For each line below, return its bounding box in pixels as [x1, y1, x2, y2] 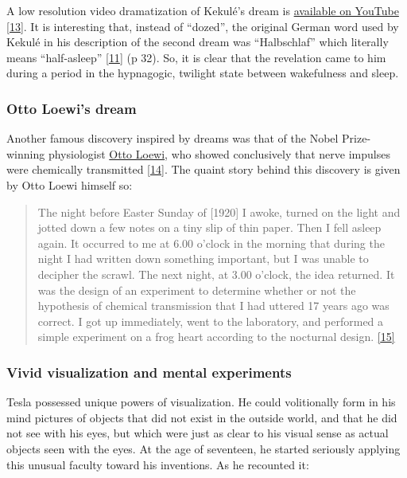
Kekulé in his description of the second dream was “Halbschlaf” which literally [6, 33, 389, 50]
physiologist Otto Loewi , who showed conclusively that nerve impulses [48, 145, 390, 162]
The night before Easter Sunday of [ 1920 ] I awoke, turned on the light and [37, 203, 401, 220]
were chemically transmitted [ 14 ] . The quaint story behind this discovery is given [6, 161, 401, 178]
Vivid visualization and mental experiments [6, 362, 292, 382]
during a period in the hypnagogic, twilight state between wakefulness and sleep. [6, 65, 399, 81]
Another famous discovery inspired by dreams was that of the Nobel [6, 130, 339, 147]
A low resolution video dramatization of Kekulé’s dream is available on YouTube [6, 2, 399, 18]
